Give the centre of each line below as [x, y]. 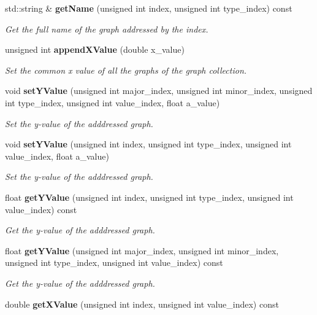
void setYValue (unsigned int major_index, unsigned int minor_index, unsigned [159, 91]
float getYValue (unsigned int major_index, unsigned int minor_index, [142, 250]
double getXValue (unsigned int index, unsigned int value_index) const [142, 304]
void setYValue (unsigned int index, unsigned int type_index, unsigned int [148, 144]
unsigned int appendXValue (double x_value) [95, 49]
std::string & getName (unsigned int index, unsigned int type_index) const [149, 8]
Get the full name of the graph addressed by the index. [107, 29]
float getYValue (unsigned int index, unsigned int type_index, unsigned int [149, 197]
